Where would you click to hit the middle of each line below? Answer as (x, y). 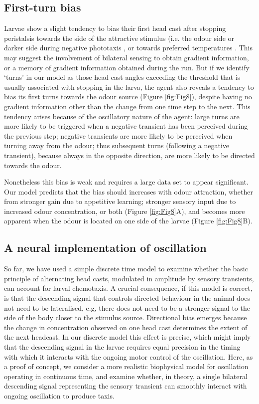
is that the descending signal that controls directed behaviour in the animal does (127, 298)
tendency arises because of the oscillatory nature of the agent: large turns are (122, 116)
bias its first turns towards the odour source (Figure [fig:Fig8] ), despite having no (128, 97)
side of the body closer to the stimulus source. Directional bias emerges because (126, 317)
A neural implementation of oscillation (105, 248)
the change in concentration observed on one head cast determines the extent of (126, 327)
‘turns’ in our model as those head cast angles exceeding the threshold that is (122, 77)
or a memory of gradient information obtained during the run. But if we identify (127, 67)
